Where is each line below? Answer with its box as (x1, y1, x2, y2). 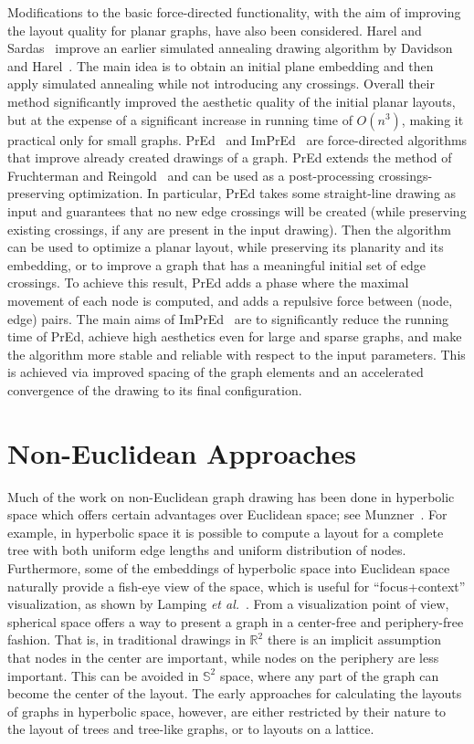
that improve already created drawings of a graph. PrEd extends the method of (7, 148, 452, 167)
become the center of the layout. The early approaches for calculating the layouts (7, 684, 462, 703)
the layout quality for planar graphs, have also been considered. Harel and (7, 20, 422, 39)
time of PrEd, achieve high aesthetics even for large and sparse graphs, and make (7, 327, 462, 346)
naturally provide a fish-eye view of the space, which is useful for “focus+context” (7, 576, 466, 595)
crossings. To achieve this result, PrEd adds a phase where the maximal (7, 273, 409, 292)
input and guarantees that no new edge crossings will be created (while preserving (7, 201, 467, 220)
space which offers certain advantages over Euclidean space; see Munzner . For (7, 505, 448, 524)
